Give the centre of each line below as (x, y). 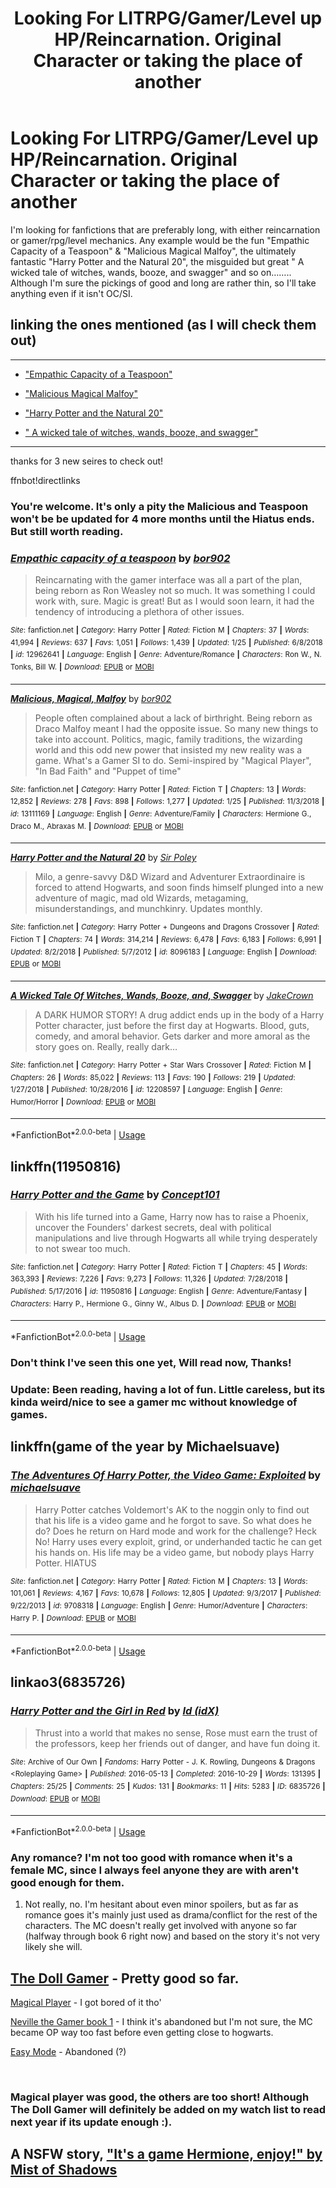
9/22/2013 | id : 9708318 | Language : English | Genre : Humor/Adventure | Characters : (159, 1605)
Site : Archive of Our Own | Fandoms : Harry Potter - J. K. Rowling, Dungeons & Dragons (163, 1762)
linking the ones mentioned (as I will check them (163, 325)
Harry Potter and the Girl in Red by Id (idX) (115, 1711)
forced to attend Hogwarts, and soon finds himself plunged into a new (179, 888)
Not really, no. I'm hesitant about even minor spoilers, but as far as (161, 1904)
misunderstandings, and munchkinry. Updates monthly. (148, 909)
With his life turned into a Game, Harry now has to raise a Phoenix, (171, 1216)
